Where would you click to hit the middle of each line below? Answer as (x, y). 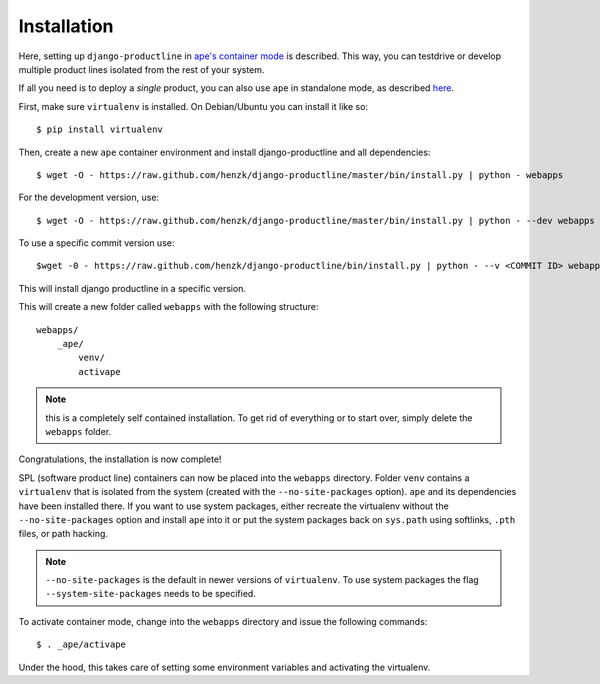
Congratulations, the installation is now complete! (120, 459)
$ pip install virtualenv (100, 129)
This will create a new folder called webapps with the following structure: (168, 307)
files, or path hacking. (63, 534)
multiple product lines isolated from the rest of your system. (141, 69)
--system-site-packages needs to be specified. (151, 594)
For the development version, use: (89, 197)
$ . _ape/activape (81, 644)
